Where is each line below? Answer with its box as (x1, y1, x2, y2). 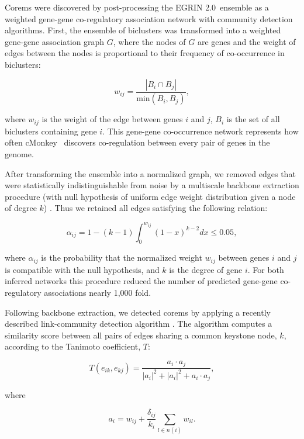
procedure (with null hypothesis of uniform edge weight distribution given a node (5, 190, 296, 202)
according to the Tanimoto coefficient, (5, 340, 141, 352)
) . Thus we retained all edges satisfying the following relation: (43, 202, 268, 214)
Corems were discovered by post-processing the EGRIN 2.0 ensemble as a (5, 1, 269, 13)
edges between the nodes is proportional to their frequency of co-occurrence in (5, 47, 285, 59)
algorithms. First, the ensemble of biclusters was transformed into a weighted (5, 24, 281, 36)
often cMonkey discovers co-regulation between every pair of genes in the (5, 136, 270, 148)
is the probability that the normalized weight (41, 251, 202, 264)
